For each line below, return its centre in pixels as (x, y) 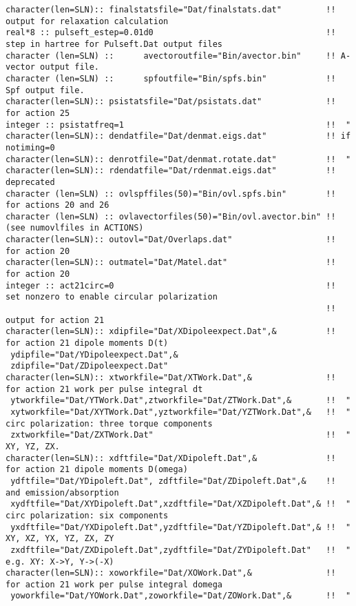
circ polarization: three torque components (109, 423)
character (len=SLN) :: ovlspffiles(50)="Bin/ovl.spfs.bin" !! (171, 194)
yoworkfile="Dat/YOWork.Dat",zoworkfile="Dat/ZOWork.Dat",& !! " (181, 596)
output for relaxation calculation (87, 21)
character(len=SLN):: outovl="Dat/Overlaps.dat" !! (171, 240)
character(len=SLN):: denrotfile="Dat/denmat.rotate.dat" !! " (178, 159)
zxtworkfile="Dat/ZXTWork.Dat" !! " (181, 435)
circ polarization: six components (87, 515)
